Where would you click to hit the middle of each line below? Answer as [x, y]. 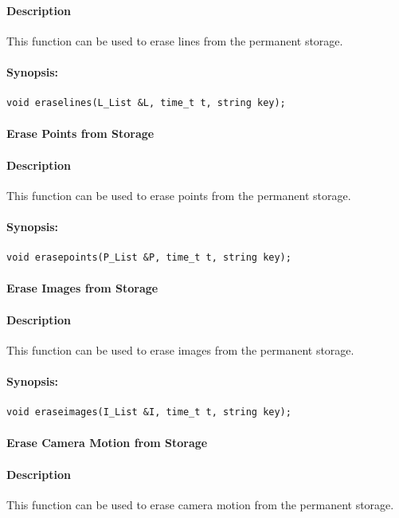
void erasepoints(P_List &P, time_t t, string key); [149, 258]
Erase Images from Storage [82, 288]
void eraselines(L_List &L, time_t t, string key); [146, 103]
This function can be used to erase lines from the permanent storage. [175, 40]
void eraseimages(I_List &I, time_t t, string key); [149, 412]
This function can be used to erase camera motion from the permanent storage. [200, 504]
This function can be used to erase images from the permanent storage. [180, 349]
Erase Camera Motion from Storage [107, 443]
